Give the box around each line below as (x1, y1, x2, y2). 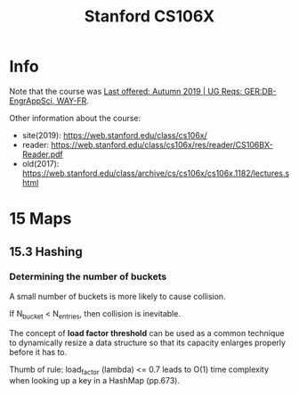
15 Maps (9, 209, 72, 229)
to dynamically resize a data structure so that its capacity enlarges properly (9, 337, 287, 348)
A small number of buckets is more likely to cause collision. (9, 291, 226, 301)
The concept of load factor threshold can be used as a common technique (9, 327, 285, 338)
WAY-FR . (56, 95, 89, 106)
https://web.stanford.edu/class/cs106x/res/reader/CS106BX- (50, 139, 273, 150)
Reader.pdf (21, 149, 64, 160)
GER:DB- (244, 86, 278, 96)
